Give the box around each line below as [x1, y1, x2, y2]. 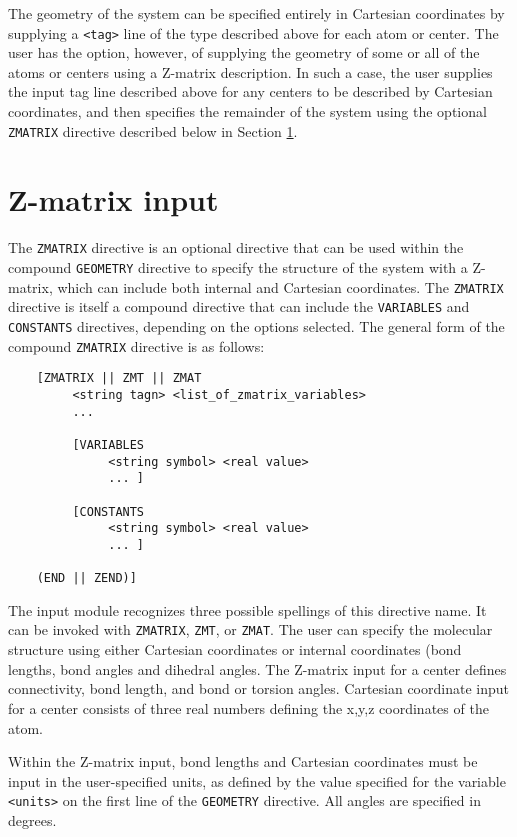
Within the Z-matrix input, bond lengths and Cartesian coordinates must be [8, 751, 478, 772]
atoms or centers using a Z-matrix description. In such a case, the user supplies [8, 61, 493, 82]
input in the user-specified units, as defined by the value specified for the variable [8, 770, 506, 791]
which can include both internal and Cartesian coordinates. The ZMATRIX [57, 276, 504, 297]
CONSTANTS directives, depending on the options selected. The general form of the [8, 316, 505, 337]
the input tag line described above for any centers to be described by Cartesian [8, 81, 493, 102]
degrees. [8, 809, 57, 830]
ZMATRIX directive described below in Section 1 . [8, 120, 298, 141]
